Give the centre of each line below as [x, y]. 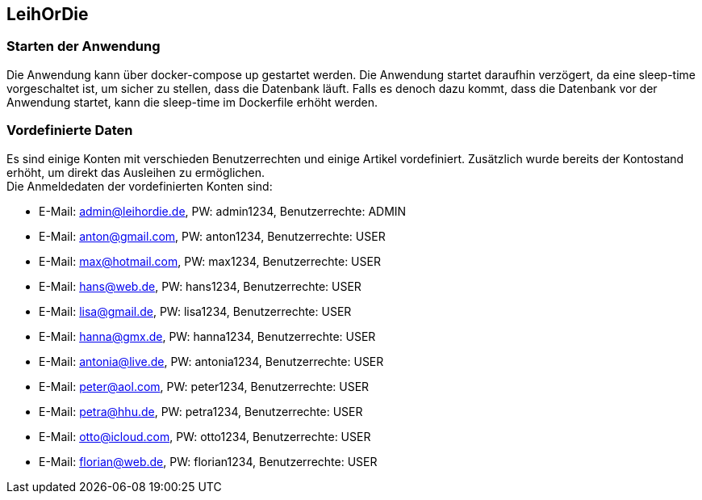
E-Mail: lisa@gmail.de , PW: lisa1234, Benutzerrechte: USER [195, 311]
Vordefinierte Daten [70, 130]
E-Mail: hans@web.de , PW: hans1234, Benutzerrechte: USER [200, 286]
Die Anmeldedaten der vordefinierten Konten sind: [140, 186]
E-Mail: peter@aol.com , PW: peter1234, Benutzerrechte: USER [204, 386]
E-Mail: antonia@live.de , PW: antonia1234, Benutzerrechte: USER [211, 361]
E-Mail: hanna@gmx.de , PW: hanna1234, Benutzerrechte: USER [207, 336]
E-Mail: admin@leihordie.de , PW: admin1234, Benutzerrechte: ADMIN [223, 211]
